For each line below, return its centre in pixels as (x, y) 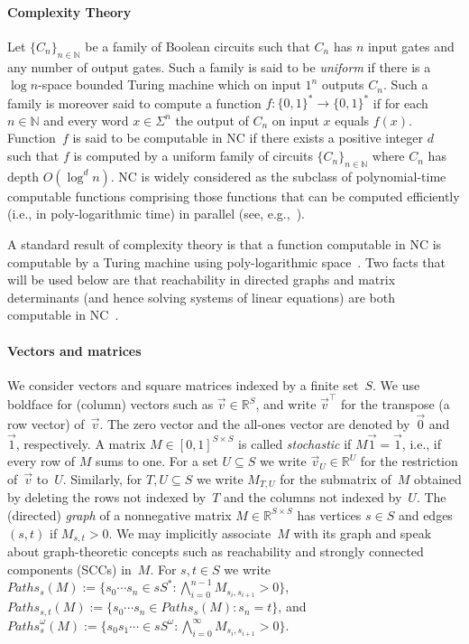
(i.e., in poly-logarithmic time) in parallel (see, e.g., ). (156, 214)
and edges (425, 514)
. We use (396, 384)
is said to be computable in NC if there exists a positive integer (248, 138)
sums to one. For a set (157, 461)
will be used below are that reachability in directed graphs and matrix (202, 280)
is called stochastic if (295, 443)
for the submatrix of (336, 478)
